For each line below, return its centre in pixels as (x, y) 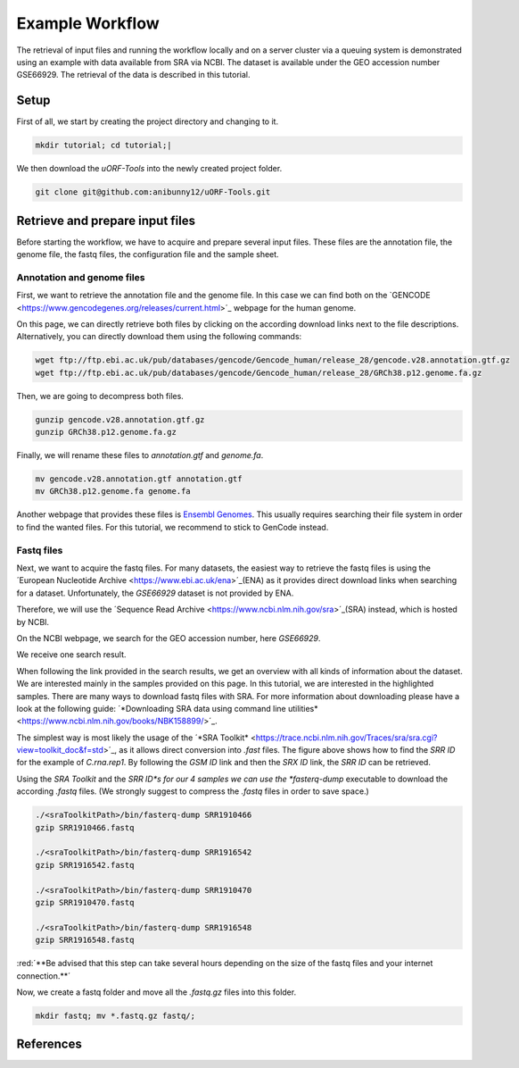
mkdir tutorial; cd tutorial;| (104, 146)
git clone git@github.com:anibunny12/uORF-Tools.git (153, 192)
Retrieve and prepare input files (106, 220)
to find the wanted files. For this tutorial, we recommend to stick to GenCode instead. (173, 527)
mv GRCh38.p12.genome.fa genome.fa (113, 492)
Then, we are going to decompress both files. (100, 396)
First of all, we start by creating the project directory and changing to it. (148, 121)
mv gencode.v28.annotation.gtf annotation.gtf (139, 479)
